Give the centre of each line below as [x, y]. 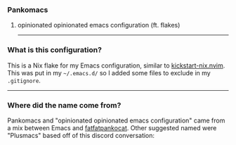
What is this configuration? [54, 50]
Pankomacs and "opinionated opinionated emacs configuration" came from [116, 120]
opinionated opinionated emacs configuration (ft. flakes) [99, 25]
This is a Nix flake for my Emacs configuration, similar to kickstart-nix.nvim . [116, 65]
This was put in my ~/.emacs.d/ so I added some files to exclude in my [109, 72]
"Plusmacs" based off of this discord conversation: [81, 135]
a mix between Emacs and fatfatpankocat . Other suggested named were [112, 127]
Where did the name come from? [64, 105]
